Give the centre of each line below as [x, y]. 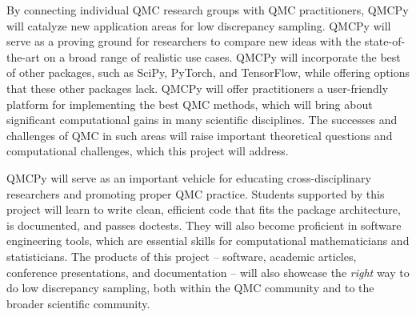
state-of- [385, 41]
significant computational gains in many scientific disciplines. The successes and [202, 120]
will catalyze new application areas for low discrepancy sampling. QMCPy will [199, 25]
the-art [24, 56]
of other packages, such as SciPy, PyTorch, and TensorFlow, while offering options [208, 72]
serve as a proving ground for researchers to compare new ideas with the [184, 41]
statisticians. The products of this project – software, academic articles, [182, 256]
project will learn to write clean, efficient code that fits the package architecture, [204, 209]
